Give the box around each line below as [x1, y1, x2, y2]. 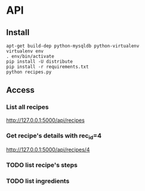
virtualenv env [6, 48, 44, 54]
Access [6, 85, 34, 95]
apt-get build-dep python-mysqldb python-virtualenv [6, 43, 140, 49]
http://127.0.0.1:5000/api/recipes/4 [6, 146, 90, 154]
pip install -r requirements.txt [6, 64, 89, 70]
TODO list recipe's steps [6, 161, 78, 170]
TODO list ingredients [6, 177, 70, 185]
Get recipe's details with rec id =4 [6, 131, 102, 140]
